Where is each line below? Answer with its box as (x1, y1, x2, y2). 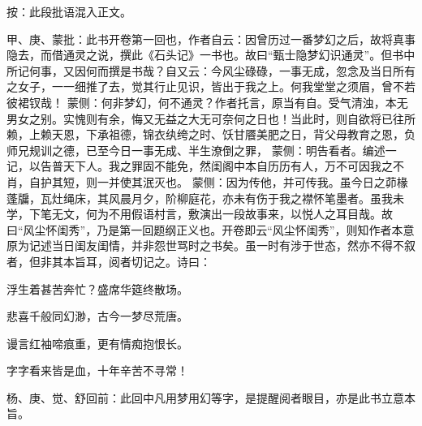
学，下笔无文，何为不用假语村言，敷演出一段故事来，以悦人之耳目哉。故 (6, 205, 393, 222)
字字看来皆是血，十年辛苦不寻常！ (6, 362, 188, 379)
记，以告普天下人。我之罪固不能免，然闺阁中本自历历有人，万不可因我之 (6, 157, 393, 174)
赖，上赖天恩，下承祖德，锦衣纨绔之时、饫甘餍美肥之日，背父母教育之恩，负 (6, 126, 416, 143)
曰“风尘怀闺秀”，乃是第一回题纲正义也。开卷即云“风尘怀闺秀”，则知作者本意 (6, 221, 415, 238)
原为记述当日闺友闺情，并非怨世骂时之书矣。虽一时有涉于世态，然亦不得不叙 (6, 237, 416, 254)
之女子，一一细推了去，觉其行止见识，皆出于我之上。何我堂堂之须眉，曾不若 (6, 78, 416, 95)
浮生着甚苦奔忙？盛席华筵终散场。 (6, 280, 188, 297)
